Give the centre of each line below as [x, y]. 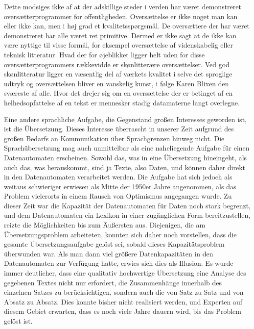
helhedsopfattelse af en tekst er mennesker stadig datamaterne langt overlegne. [122, 102]
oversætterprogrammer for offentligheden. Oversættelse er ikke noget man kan [121, 16]
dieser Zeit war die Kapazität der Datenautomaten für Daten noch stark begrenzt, [127, 205]
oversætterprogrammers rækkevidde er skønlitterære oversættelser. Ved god [117, 64]
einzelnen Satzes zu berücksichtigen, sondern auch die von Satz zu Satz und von [124, 292]
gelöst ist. [18, 321]
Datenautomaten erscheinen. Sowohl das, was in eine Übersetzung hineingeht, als [126, 157]
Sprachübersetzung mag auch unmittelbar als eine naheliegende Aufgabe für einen [127, 148]
